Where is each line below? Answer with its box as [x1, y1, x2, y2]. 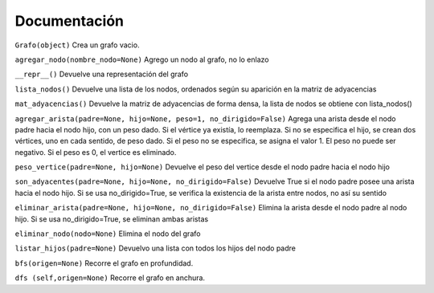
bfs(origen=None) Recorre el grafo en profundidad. [14, 258, 194, 268]
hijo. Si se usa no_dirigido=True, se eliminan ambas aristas [14, 214, 209, 224]
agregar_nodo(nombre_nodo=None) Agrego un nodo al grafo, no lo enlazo [14, 55, 269, 64]
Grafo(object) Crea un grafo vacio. [14, 40, 140, 50]
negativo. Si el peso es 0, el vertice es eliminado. [14, 147, 177, 157]
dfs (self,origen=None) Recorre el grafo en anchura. [14, 273, 205, 283]
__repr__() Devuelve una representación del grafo [14, 69, 189, 79]
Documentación [14, 12, 125, 30]
